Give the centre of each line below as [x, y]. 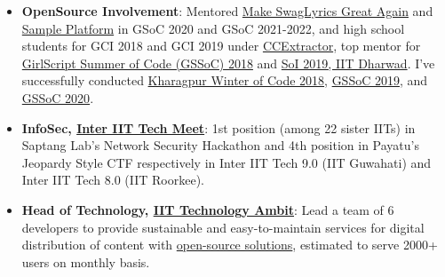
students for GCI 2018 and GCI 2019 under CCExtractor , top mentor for [221, 46]
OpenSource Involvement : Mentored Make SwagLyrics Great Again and [227, 11]
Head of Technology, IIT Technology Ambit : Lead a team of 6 [208, 209]
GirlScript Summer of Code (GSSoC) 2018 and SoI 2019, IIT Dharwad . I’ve [228, 63]
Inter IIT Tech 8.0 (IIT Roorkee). [113, 180]
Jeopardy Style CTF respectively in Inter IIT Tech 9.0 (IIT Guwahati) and [226, 162]
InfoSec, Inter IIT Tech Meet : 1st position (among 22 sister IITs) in [219, 127]
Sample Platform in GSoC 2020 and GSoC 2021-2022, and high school [213, 28]
